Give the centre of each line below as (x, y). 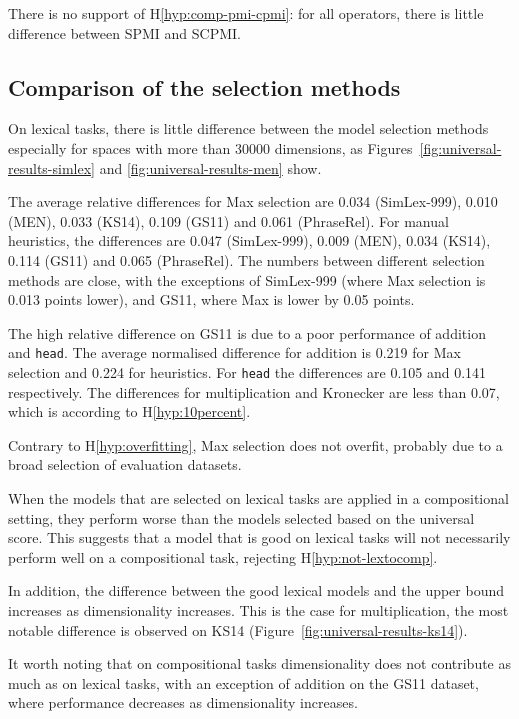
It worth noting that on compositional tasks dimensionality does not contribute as (260, 663)
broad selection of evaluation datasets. (125, 464)
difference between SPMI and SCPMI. (124, 32)
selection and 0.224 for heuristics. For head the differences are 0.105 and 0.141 (247, 371)
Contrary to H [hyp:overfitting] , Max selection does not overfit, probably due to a (255, 444)
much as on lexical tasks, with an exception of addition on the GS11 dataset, (243, 682)
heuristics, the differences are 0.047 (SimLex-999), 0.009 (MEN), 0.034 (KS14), (249, 240)
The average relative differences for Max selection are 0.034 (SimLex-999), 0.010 (253, 201)
